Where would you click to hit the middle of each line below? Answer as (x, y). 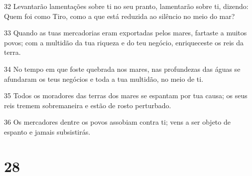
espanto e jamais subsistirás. (47, 131)
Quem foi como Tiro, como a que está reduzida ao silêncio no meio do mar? (120, 16)
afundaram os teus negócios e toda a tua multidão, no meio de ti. (104, 79)
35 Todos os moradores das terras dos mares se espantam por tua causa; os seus (126, 95)
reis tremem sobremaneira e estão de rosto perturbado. (88, 105)
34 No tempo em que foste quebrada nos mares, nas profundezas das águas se (122, 69)
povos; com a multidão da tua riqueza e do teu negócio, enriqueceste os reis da (124, 42)
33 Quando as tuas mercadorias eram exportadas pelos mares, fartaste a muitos (126, 33)
